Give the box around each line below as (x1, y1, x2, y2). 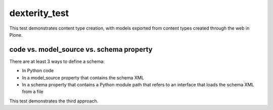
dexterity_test (9, 8, 69, 19)
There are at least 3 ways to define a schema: (9, 58, 105, 64)
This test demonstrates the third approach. (9, 98, 99, 104)
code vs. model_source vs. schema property (9, 45, 153, 54)
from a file (22, 88, 43, 95)
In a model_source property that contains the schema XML (22, 74, 144, 80)
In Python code (22, 68, 54, 74)
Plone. (9, 32, 23, 38)
